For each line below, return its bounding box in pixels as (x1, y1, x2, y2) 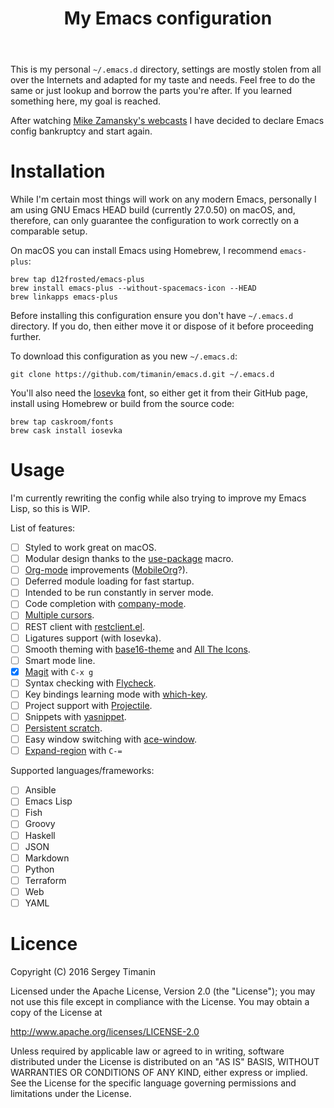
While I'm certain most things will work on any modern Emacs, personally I (10, 193, 317, 206)
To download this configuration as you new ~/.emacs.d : (10, 350, 238, 362)
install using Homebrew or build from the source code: (10, 398, 235, 410)
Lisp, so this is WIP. (10, 503, 91, 515)
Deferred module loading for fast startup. (24, 575, 195, 587)
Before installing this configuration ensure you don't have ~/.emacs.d (10, 310, 294, 322)
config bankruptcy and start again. (10, 125, 153, 137)
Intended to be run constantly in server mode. (24, 587, 214, 599)
